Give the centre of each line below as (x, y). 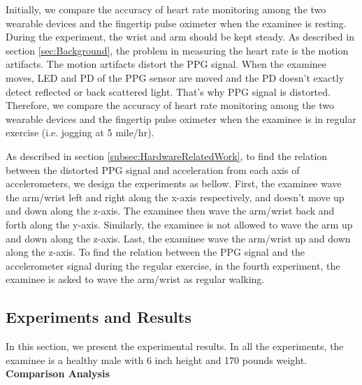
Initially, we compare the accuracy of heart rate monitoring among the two (166, 9)
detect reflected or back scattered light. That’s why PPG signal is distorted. (168, 91)
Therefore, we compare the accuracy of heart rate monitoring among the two (170, 105)
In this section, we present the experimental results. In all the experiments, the (175, 346)
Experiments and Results (99, 317)
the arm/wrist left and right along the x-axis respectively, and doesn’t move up (175, 197)
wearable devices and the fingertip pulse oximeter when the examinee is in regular (181, 118)
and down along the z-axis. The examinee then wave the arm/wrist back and (170, 211)
